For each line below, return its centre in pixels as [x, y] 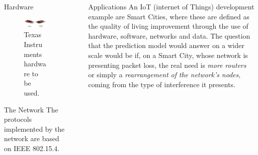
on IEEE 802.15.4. [32, 148]
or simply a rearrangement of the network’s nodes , [164, 75]
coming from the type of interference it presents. [162, 84]
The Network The [31, 109]
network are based [32, 138]
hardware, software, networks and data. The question [169, 35]
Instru [33, 44]
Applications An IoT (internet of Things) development [171, 6]
